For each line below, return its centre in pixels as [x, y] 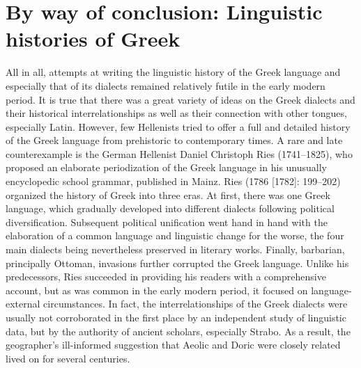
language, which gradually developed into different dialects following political [170, 208]
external [23, 304]
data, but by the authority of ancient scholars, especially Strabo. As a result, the [178, 331]
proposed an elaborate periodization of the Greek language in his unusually [166, 167]
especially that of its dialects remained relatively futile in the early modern [166, 85]
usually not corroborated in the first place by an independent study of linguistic [176, 317]
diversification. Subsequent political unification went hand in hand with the [167, 222]
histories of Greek [93, 39]
